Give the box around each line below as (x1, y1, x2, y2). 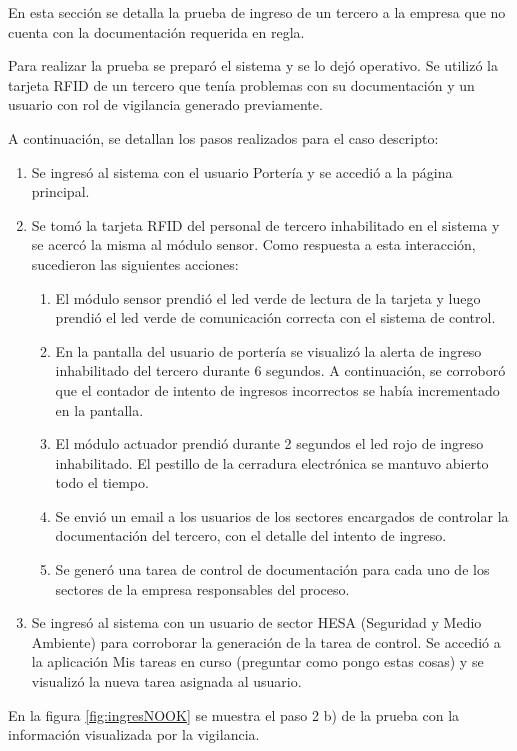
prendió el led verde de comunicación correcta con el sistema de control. (55, 307, 496, 328)
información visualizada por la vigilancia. (8, 724, 260, 745)
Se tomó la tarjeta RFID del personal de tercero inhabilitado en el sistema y (31, 214, 500, 235)
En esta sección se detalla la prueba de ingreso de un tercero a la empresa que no (8, 2, 506, 22)
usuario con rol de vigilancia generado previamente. (8, 94, 323, 115)
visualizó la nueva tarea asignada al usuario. (31, 671, 302, 692)
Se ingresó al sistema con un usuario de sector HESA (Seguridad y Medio (31, 612, 482, 633)
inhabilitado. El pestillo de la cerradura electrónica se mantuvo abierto (55, 452, 489, 473)
